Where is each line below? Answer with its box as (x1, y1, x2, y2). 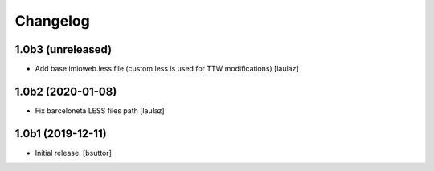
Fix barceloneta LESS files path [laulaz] (35, 105, 165, 116)
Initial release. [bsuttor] (35, 148, 112, 157)
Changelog (14, 12, 90, 30)
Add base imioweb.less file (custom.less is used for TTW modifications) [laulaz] (35, 64, 299, 74)
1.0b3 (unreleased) (14, 43, 113, 56)
